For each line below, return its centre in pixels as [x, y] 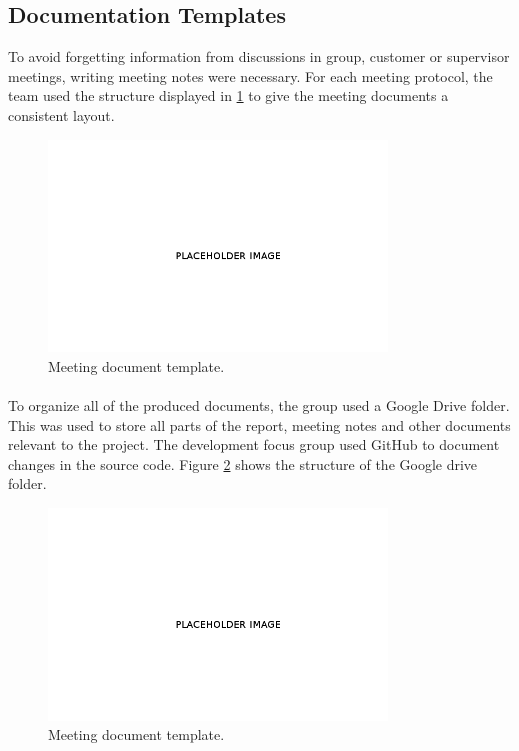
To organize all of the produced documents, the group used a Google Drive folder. [259, 404]
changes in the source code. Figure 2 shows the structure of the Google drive [243, 463]
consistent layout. [61, 114]
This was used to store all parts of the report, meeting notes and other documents [259, 424]
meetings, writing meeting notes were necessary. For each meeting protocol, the [250, 75]
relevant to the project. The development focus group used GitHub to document [254, 444]
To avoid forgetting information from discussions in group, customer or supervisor [259, 56]
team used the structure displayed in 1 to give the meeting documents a [228, 95]
